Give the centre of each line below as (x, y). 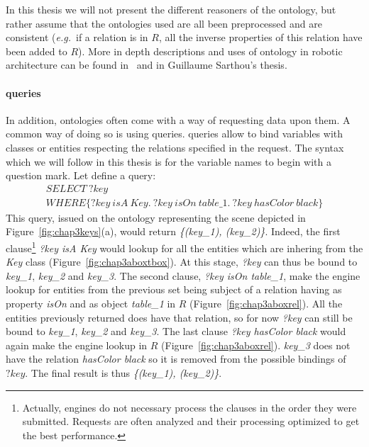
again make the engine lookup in (77, 345)
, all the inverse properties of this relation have (260, 37)
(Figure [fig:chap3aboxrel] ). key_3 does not (256, 345)
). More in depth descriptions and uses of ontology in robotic (210, 51)
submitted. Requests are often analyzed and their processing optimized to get (191, 421)
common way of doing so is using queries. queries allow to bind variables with (175, 134)
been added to (37, 51)
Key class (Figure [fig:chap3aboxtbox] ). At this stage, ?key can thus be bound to (182, 262)
